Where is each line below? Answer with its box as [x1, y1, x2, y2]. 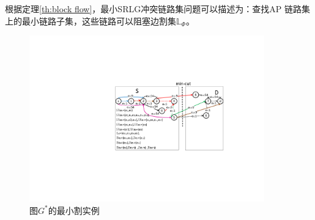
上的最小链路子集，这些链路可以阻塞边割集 [5, 14, 176, 27]
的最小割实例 [48, 204, 100, 216]
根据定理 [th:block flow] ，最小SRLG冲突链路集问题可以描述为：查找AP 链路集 [5, 2, 310, 15]
